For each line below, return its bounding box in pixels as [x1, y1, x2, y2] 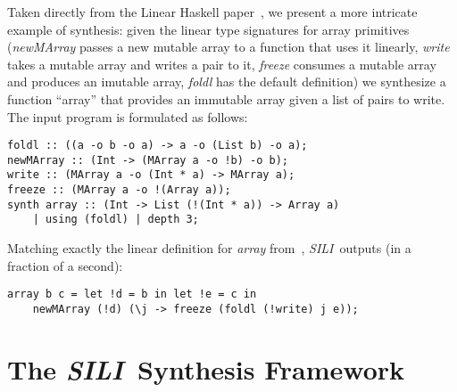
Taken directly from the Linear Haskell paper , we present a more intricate [7, 3, 418, 20]
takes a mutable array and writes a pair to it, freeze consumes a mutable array [7, 54, 436, 73]
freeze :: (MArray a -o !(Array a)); [7, 184, 231, 197]
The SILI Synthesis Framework [7, 350, 405, 388]
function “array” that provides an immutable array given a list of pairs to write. [7, 89, 445, 108]
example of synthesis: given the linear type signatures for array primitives [7, 20, 410, 38]
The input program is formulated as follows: [7, 107, 248, 126]
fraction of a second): [7, 256, 123, 274]
